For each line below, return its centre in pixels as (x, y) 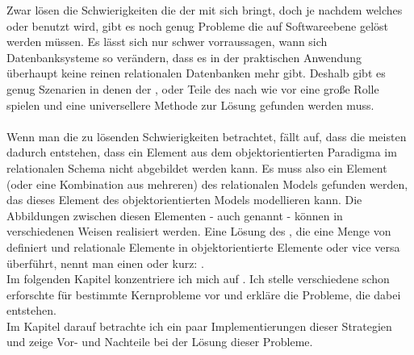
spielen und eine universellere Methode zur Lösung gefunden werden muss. (190, 104)
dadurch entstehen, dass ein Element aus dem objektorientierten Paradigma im (202, 152)
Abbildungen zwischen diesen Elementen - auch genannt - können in (175, 215)
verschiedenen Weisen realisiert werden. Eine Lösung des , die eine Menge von (199, 231)
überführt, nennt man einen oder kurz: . (105, 263)
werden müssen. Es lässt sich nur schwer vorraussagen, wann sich (167, 42)
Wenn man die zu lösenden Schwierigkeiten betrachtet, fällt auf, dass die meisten (207, 136)
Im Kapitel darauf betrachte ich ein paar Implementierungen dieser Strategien (199, 326)
